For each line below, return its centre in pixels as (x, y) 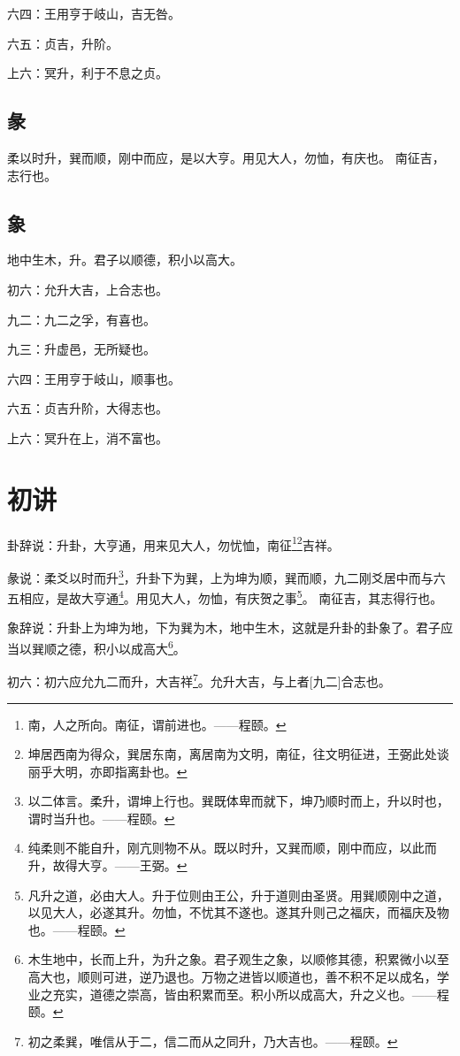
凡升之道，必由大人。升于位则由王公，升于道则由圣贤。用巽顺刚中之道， (238, 895)
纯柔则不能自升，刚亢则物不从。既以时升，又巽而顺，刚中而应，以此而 (232, 848)
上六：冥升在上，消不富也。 (88, 437)
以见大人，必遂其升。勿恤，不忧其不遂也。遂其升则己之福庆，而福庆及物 (238, 912)
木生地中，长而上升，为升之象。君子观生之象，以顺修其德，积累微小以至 (238, 959)
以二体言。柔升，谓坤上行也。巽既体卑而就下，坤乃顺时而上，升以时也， (238, 801)
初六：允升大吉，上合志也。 (88, 289)
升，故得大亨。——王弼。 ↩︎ (107, 865)
